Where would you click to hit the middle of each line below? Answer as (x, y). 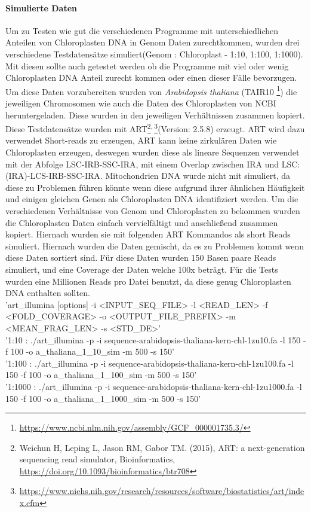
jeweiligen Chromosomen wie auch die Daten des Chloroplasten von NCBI (141, 103)
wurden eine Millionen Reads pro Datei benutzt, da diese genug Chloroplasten (148, 281)
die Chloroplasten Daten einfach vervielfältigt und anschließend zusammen (142, 222)
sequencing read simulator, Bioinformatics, (97, 459)
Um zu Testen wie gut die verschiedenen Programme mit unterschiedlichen (142, 30)
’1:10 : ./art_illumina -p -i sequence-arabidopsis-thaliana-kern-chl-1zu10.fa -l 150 (153, 339)
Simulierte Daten (41, 7)
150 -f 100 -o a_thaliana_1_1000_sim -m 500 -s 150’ (103, 398)
